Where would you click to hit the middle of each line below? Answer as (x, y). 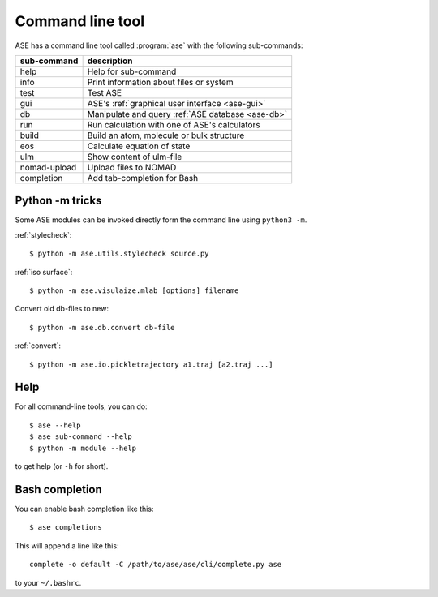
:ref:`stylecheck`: (43, 234)
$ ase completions (66, 528)
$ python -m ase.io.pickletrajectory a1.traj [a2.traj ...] (151, 364)
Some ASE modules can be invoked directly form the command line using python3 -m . (161, 220)
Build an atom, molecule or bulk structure (166, 135)
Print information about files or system (161, 82)
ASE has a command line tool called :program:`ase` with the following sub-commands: (159, 45)
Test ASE (104, 92)
